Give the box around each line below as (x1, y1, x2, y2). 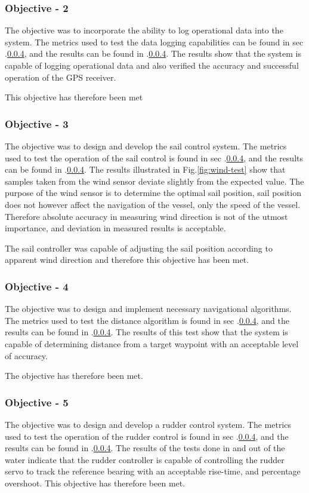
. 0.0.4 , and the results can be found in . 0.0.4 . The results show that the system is (5, 47, 301, 60)
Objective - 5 (5, 394, 69, 409)
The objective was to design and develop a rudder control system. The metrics (5, 418, 291, 430)
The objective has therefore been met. (5, 369, 143, 382)
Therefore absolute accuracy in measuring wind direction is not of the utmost (5, 210, 288, 222)
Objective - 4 (5, 278, 69, 293)
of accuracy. (5, 349, 48, 362)
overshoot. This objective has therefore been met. (5, 476, 186, 489)
